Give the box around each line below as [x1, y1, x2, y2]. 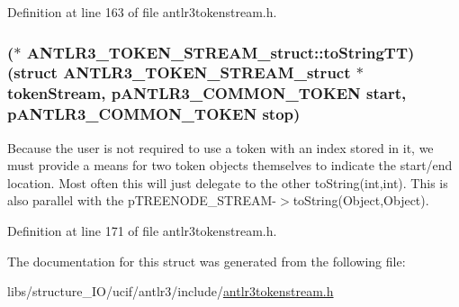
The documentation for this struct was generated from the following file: [7, 251, 406, 270]
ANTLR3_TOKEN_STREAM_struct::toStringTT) [26, 41, 415, 63]
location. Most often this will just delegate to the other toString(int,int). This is [7, 173, 448, 192]
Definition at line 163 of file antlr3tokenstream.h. [7, 3, 277, 21]
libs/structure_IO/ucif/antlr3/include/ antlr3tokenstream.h [7, 282, 334, 301]
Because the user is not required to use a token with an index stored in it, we [7, 138, 434, 157]
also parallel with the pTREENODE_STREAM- [7, 191, 277, 210]
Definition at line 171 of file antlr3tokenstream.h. [7, 221, 277, 239]
